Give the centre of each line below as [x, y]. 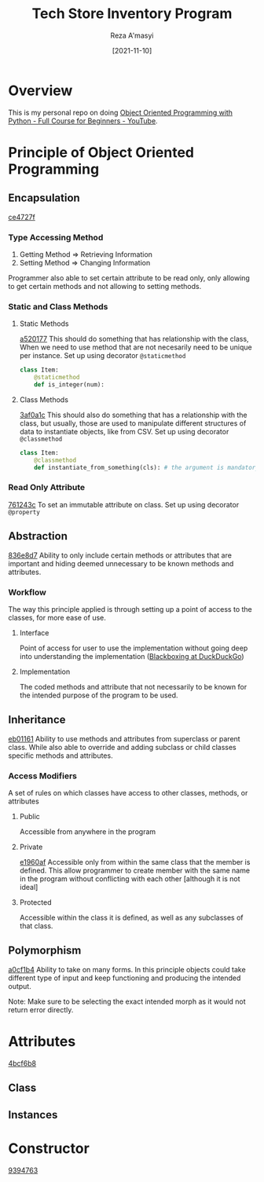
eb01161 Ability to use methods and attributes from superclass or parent [125, 738]
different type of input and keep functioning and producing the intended [125, 978]
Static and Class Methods [58, 306]
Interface [34, 632]
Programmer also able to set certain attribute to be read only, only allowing [129, 278]
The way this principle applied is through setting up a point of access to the [130, 609]
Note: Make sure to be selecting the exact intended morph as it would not [127, 1001]
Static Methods [44, 324]
